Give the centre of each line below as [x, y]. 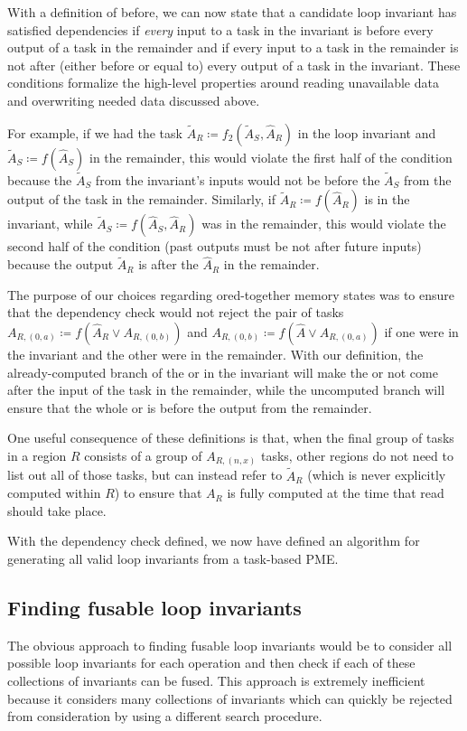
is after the [168, 264]
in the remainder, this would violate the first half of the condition [271, 157]
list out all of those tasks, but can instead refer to [145, 475]
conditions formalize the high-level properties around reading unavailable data [223, 83]
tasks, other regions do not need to [357, 455]
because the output [61, 264]
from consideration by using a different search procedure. [165, 716]
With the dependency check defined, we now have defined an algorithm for [214, 541]
